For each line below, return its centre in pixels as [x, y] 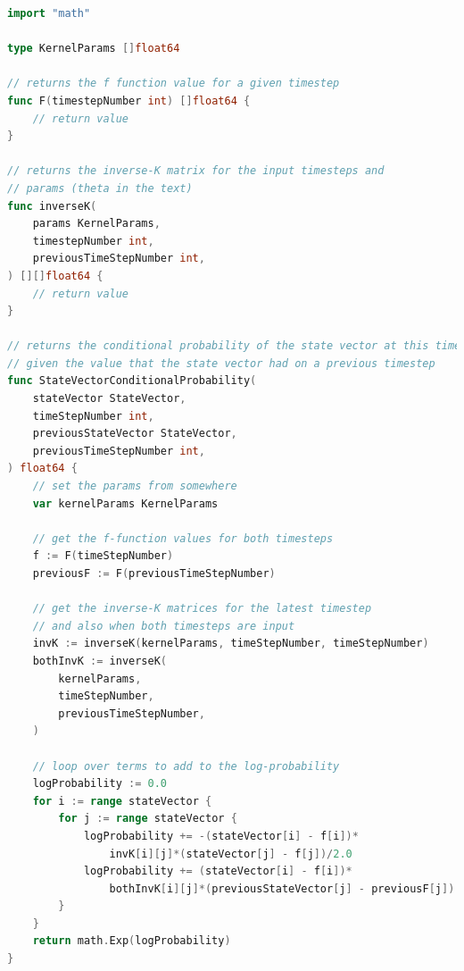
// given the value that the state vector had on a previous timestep [221, 363]
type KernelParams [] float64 [94, 49]
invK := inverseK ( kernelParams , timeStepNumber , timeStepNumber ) [231, 644]
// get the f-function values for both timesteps [183, 538]
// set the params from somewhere [135, 486]
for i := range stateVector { [122, 801]
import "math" [49, 13]
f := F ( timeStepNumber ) [103, 556]
